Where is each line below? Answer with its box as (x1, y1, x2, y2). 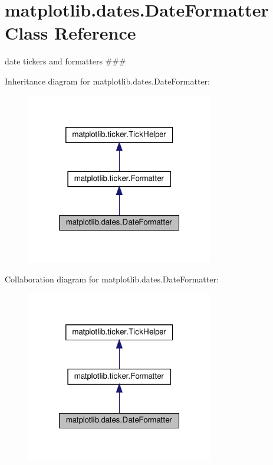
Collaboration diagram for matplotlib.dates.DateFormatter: (5, 272, 219, 285)
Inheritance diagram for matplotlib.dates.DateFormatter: (5, 74, 210, 87)
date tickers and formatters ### (5, 55, 126, 67)
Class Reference (5, 21, 136, 45)
